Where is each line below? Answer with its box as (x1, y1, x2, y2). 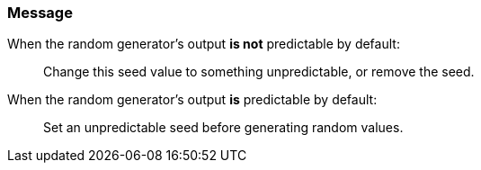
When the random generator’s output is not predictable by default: (7, 36, 400, 52)
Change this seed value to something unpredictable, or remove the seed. (43, 64, 475, 80)
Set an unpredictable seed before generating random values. (43, 120, 404, 136)
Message (7, 4, 73, 22)
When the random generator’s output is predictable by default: (7, 92, 378, 108)
